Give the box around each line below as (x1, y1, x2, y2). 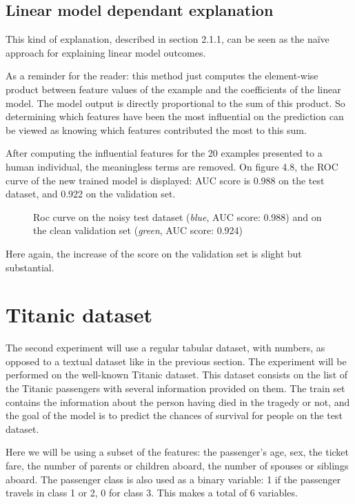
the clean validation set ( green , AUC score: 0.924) (33, 223, 243, 238)
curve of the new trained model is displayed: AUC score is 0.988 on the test (6, 173, 325, 187)
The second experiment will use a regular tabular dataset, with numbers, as (6, 340, 325, 355)
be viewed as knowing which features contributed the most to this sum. (6, 122, 307, 137)
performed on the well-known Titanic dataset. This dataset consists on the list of (6, 367, 348, 382)
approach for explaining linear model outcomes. (6, 45, 206, 59)
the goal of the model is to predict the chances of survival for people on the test (6, 408, 343, 423)
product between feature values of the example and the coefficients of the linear (6, 81, 341, 96)
